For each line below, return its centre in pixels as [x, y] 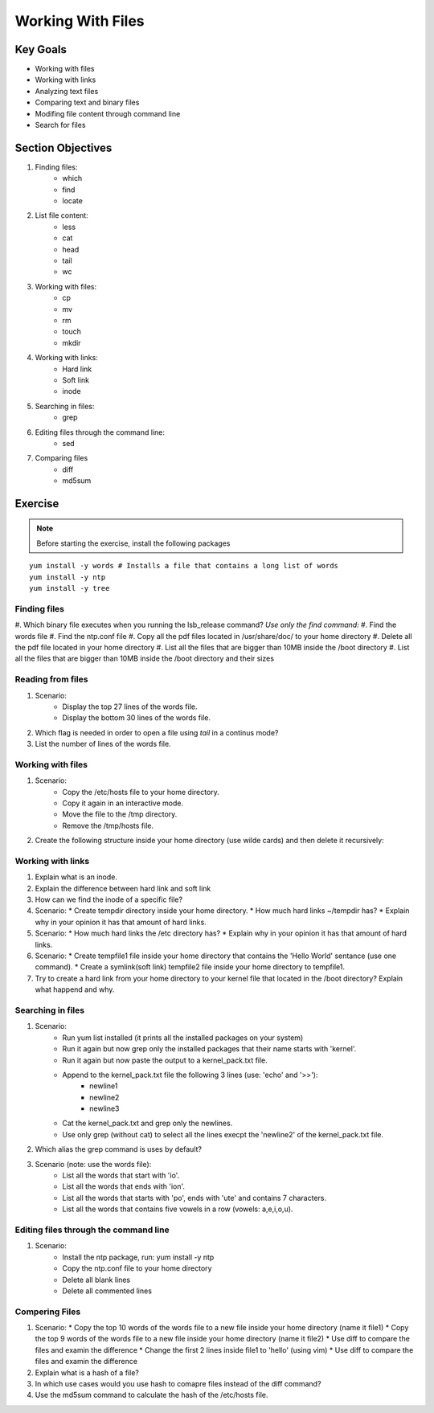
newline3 [104, 1108]
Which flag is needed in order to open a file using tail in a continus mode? [157, 732]
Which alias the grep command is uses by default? [119, 1149]
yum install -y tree [70, 588]
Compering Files [48, 1312]
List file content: [61, 215]
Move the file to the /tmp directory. [120, 814]
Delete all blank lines [96, 1280]
